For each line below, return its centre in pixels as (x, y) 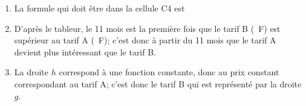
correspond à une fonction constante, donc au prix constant (169, 72)
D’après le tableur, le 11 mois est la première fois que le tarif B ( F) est (147, 28)
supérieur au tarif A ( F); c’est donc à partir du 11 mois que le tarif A (145, 40)
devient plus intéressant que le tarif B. (85, 51)
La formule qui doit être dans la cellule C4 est (99, 8)
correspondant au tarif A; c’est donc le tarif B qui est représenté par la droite (158, 83)
